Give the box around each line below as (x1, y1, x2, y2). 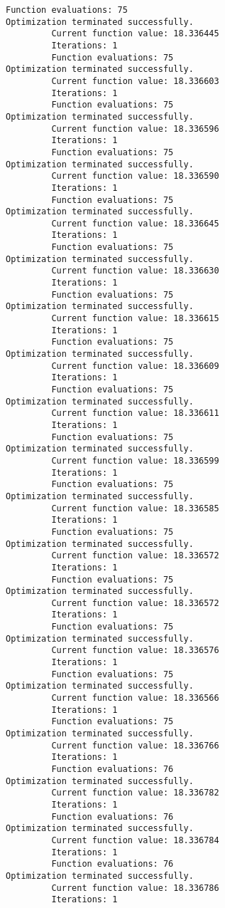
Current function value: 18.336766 (51, 740, 219, 751)
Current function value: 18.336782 (51, 788, 219, 798)
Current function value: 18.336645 (51, 218, 219, 229)
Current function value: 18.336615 (51, 313, 219, 324)
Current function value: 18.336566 (51, 693, 219, 704)
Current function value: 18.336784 (51, 835, 219, 845)
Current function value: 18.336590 (51, 171, 219, 182)
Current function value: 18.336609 (51, 360, 219, 371)
